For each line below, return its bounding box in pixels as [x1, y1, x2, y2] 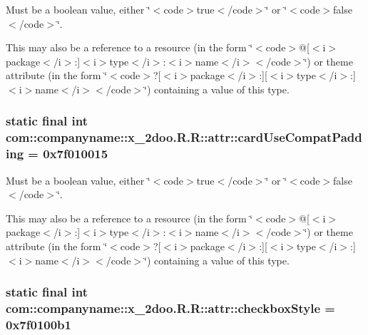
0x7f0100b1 [6, 315, 71, 333]
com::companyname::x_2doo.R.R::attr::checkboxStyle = [6, 299, 335, 317]
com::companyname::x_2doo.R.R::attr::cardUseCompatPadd [6, 128, 362, 146]
